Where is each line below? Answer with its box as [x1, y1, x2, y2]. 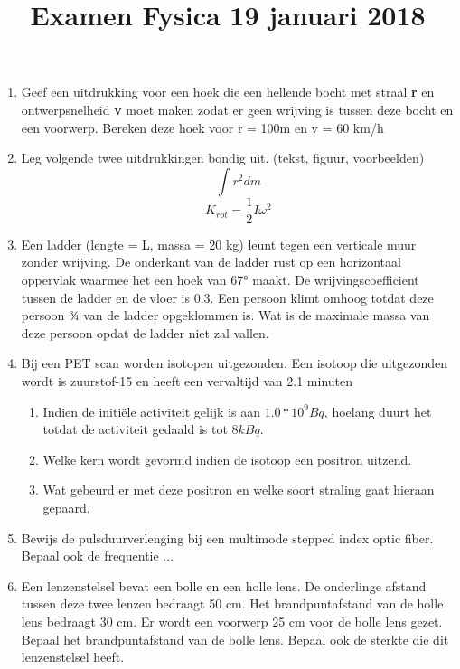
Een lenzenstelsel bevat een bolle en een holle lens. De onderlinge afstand [21, 576, 427, 595]
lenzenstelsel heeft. [21, 647, 125, 666]
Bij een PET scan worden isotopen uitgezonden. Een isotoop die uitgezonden [21, 353, 448, 372]
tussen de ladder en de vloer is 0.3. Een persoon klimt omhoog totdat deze [21, 287, 434, 306]
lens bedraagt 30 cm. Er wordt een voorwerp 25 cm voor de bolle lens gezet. [21, 611, 443, 630]
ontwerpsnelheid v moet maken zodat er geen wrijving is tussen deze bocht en [21, 99, 454, 118]
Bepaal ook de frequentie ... [21, 546, 174, 565]
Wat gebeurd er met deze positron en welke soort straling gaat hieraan [42, 480, 435, 499]
